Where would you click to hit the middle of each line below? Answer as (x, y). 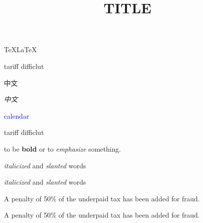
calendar (17, 115)
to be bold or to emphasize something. (63, 148)
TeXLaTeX (21, 49)
